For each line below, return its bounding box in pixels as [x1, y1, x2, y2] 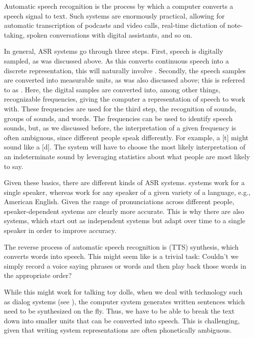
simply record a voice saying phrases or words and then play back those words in [4, 260, 247, 271]
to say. [4, 161, 23, 171]
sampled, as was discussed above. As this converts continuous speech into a [4, 55, 229, 65]
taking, [4, 29, 25, 40]
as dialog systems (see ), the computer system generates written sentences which [4, 296, 245, 306]
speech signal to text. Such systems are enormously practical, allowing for [4, 10, 225, 21]
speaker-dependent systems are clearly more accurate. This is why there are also [4, 206, 245, 216]
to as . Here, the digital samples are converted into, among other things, [4, 84, 220, 94]
